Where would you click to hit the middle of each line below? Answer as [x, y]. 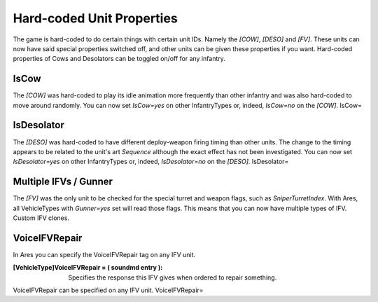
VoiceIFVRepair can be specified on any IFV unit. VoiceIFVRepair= [108, 290]
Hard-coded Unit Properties [95, 18]
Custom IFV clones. [41, 218]
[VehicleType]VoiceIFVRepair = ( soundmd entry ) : [88, 268]
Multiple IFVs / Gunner [63, 182]
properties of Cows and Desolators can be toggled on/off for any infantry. [119, 59]
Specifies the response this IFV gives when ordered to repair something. [173, 277]
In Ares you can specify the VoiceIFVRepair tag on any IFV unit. [104, 254]
